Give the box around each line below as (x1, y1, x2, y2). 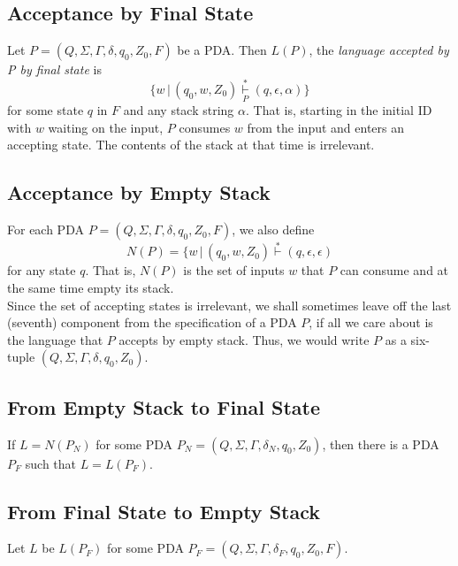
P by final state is (7, 60, 102, 79)
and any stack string (123, 101, 234, 119)
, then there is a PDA (322, 434, 439, 453)
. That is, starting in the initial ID (245, 101, 432, 119)
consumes (179, 118, 231, 136)
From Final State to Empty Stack (7, 497, 320, 524)
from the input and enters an (247, 118, 405, 136)
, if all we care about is (309, 313, 433, 332)
